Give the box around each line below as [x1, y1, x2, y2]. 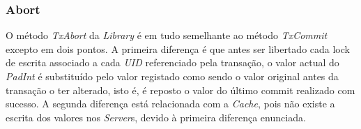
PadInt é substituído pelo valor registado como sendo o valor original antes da [6, 69, 339, 83]
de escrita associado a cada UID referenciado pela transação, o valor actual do [6, 55, 339, 70]
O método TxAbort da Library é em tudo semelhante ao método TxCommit [6, 28, 328, 43]
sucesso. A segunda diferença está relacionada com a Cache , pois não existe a [6, 96, 335, 111]
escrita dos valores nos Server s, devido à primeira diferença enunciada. [6, 109, 306, 124]
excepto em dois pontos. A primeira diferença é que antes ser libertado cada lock [6, 41, 350, 56]
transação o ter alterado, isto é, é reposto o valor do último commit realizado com [6, 82, 355, 97]
